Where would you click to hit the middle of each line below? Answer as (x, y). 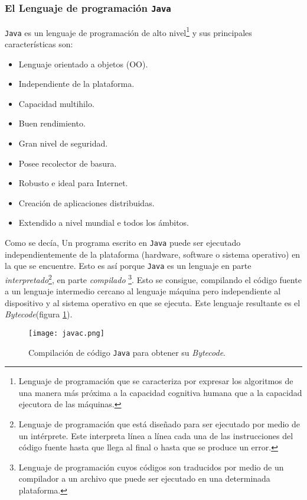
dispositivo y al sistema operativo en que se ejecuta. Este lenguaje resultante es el (153, 302)
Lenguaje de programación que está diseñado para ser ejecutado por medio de (159, 424)
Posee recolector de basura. (68, 163)
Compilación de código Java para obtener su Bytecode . (127, 352)
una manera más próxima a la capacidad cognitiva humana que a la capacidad (160, 392)
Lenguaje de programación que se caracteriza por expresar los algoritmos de (156, 381)
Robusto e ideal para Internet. (73, 183)
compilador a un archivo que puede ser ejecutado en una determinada (144, 478)
